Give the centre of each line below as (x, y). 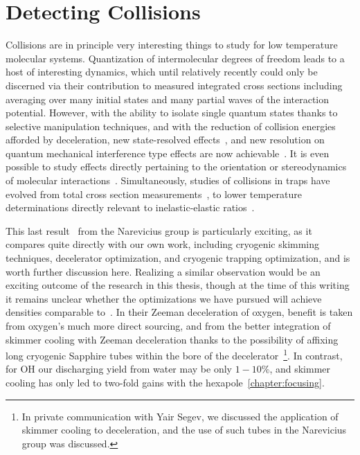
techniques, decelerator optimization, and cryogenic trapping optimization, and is (178, 258)
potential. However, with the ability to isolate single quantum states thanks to (172, 113)
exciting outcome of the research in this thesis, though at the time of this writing (178, 285)
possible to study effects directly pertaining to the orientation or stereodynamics (176, 167)
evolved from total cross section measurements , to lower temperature (154, 194)
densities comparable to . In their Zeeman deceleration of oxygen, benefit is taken (179, 312)
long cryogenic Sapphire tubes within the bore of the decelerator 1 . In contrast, (174, 354)
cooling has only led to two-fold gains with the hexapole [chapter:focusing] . (165, 383)
